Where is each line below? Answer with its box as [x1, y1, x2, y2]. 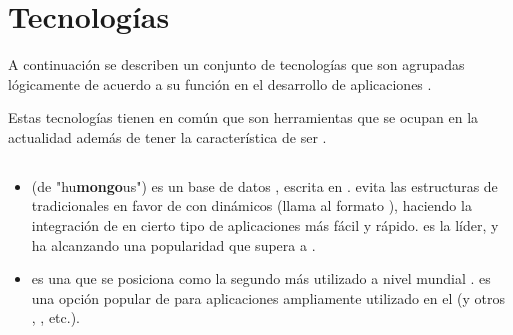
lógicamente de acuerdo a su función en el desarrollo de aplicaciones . [8, 73, 432, 94]
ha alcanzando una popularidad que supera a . [31, 234, 316, 255]
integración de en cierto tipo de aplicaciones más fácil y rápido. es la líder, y [31, 215, 499, 236]
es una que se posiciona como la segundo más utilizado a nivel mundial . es [31, 268, 491, 289]
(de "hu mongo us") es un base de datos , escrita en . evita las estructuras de [31, 175, 498, 196]
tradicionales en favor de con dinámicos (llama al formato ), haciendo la [31, 195, 472, 216]
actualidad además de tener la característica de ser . [8, 126, 327, 147]
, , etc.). [31, 307, 81, 328]
